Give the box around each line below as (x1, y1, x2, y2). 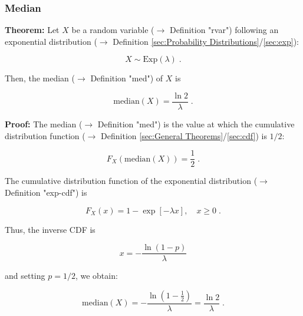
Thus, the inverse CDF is (5, 223, 95, 235)
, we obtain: (75, 269, 118, 282)
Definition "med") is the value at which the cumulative (97, 118, 295, 130)
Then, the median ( (5, 72, 75, 84)
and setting (5, 269, 45, 282)
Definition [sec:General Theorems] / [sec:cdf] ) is (101, 129, 267, 141)
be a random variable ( (71, 24, 154, 36)
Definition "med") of (90, 72, 163, 84)
